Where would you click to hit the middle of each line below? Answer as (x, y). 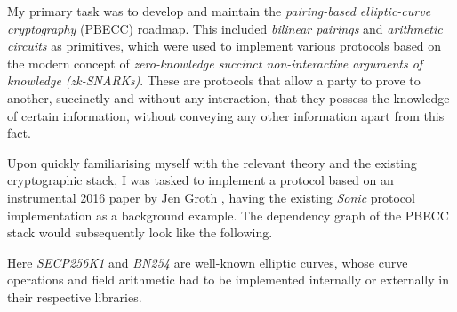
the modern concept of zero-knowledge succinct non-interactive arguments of (215, 63)
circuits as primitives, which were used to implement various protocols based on (224, 46)
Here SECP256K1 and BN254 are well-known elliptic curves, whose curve (208, 262)
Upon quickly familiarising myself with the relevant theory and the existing (212, 162)
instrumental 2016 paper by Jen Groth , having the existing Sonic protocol (211, 197)
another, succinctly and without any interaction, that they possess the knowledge (228, 97)
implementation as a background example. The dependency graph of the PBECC (228, 215)
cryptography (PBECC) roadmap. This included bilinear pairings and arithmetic (225, 28)
